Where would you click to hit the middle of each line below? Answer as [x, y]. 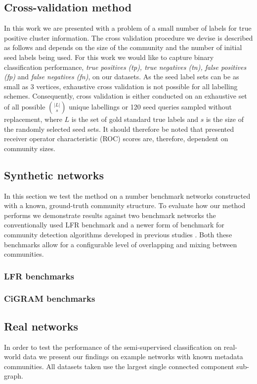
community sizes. [30, 148]
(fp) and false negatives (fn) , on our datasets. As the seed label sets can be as [122, 77]
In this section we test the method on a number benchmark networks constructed [127, 195]
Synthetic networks [54, 175]
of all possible [25, 106]
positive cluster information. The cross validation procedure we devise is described [128, 37]
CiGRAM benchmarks [50, 299]
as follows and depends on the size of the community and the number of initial [123, 47]
